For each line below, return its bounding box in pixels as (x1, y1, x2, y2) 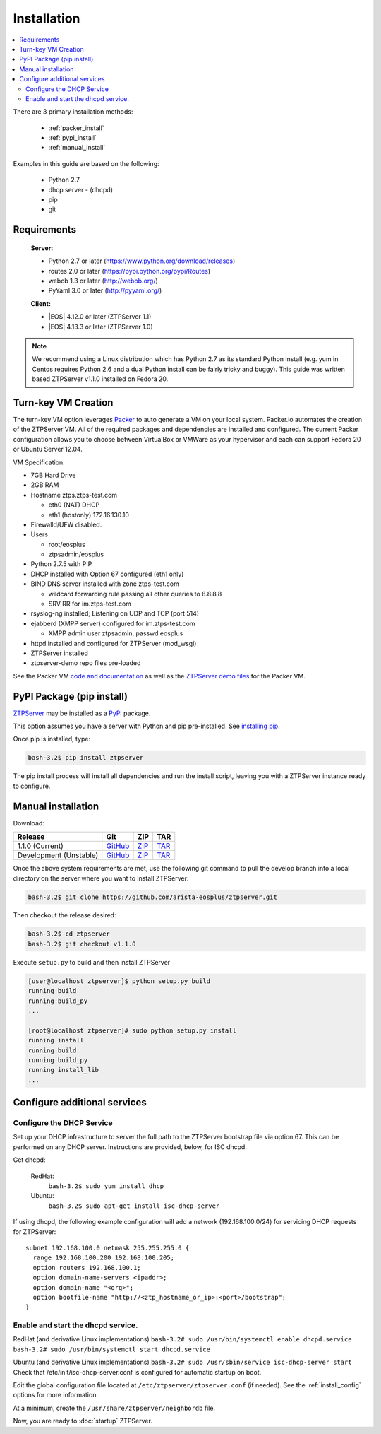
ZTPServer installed (30, 649, 88, 657)
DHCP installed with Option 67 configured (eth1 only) (30, 570, 184, 578)
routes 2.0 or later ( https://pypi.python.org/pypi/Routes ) (48, 266, 211, 275)
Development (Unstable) (17, 850, 99, 860)
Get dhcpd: (13, 1156, 46, 1164)
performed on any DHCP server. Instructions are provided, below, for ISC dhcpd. (13, 1142, 247, 1151)
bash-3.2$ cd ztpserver (28, 930, 111, 938)
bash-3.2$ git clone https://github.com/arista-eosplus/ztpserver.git (28, 893, 278, 901)
